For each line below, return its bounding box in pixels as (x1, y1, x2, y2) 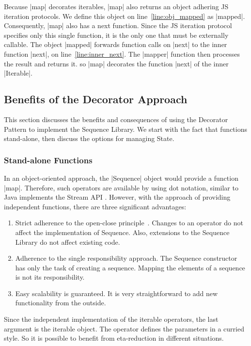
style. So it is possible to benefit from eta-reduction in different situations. (4, 333, 224, 343)
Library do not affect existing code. (15, 236, 120, 247)
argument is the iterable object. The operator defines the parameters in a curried (4, 323, 244, 333)
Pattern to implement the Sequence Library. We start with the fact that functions (4, 124, 247, 134)
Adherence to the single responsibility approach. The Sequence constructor (15, 253, 237, 263)
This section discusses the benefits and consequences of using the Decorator (4, 114, 228, 124)
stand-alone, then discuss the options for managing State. (4, 133, 174, 143)
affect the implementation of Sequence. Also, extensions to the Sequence (15, 227, 230, 237)
